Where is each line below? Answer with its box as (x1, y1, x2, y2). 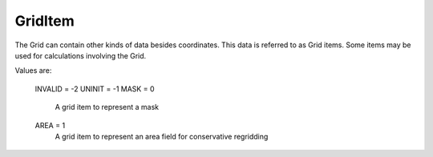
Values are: (14, 66, 52, 75)
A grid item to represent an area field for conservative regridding (55, 131, 269, 141)
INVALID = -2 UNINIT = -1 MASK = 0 (34, 84, 155, 94)
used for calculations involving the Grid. (14, 50, 147, 60)
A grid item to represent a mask (55, 103, 160, 112)
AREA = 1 (34, 120, 66, 130)
